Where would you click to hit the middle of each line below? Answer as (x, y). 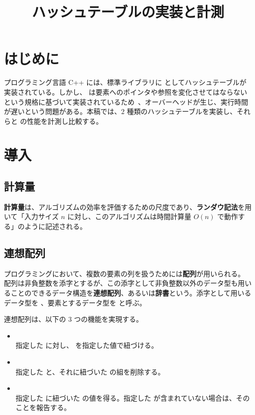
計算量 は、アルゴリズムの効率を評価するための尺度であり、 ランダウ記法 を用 (128, 207)
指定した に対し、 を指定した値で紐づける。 (87, 345)
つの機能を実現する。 (109, 319)
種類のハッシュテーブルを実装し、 (182, 111)
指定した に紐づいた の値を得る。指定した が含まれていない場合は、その (133, 397)
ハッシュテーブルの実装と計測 (128, 12)
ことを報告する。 (43, 407)
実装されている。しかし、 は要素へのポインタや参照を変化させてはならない (126, 92)
